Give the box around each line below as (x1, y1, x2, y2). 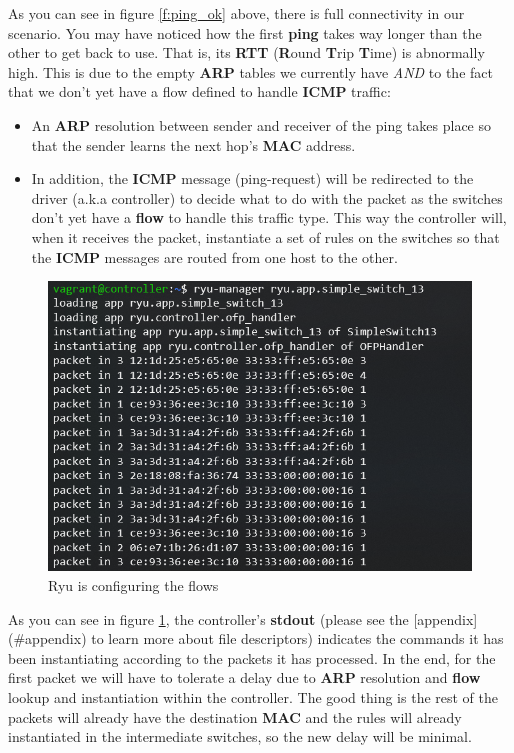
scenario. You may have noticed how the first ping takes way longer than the (8, 22, 482, 43)
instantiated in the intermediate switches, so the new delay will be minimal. (8, 726, 472, 747)
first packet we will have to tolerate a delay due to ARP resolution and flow (8, 667, 481, 688)
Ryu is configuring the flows (48, 575, 219, 596)
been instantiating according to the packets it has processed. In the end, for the (8, 647, 496, 668)
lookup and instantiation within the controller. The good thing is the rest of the (8, 687, 499, 708)
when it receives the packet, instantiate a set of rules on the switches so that (31, 226, 500, 247)
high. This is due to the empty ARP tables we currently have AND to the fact (8, 61, 493, 82)
